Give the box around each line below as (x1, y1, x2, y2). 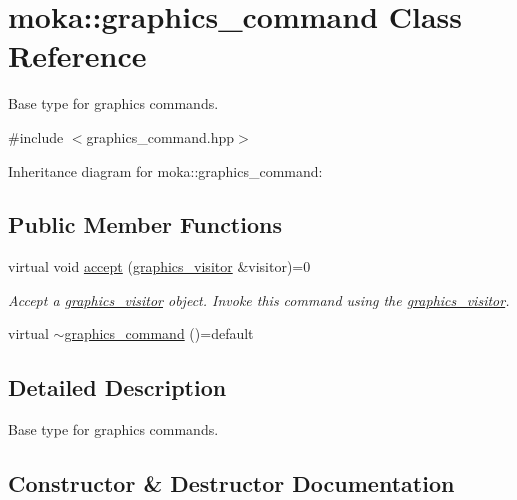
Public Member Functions (8, 209, 282, 240)
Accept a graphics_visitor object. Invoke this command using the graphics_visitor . (8, 289, 510, 310)
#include (8, 126, 64, 147)
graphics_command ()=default (64, 323, 254, 344)
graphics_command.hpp (86, 126, 235, 147)
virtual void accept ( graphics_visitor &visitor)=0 (8, 256, 311, 277)
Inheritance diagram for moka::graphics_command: (8, 160, 323, 181)
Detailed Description (8, 372, 227, 403)
